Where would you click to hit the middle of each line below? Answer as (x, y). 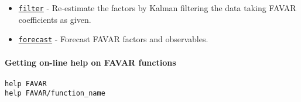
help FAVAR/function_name (55, 93)
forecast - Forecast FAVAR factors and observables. (113, 39)
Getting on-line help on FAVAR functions (90, 62)
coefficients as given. (55, 19)
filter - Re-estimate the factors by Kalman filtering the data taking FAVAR (157, 8)
